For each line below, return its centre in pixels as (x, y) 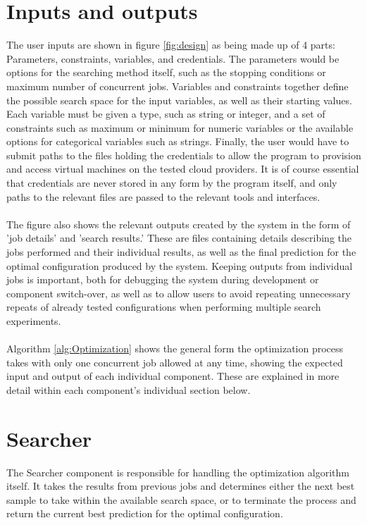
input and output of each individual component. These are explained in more (173, 376)
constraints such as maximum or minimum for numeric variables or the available (180, 127)
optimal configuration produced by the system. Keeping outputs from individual (180, 265)
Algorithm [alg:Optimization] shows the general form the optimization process (175, 348)
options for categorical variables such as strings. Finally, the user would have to (178, 141)
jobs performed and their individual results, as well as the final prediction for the (181, 252)
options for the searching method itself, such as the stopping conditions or (166, 72)
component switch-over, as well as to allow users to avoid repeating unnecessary (179, 293)
